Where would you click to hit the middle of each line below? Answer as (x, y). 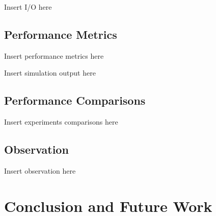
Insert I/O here (28, 7)
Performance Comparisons (75, 100)
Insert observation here (40, 170)
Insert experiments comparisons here (61, 122)
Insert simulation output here (50, 73)
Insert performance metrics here (54, 55)
